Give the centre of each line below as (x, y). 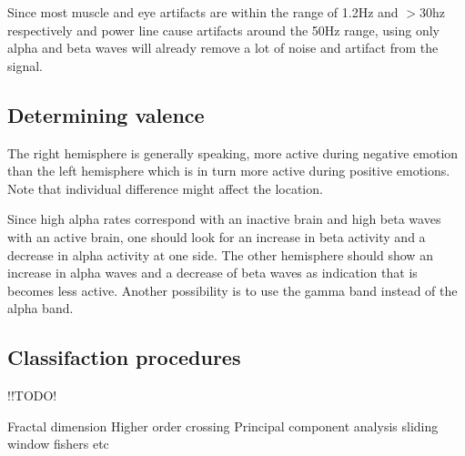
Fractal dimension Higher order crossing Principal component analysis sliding (223, 426)
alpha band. (40, 308)
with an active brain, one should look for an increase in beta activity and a (217, 236)
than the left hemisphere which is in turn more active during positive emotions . (229, 171)
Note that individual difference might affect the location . (165, 188)
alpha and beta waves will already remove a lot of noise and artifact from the (223, 48)
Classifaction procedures (124, 357)
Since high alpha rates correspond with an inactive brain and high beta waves (224, 219)
